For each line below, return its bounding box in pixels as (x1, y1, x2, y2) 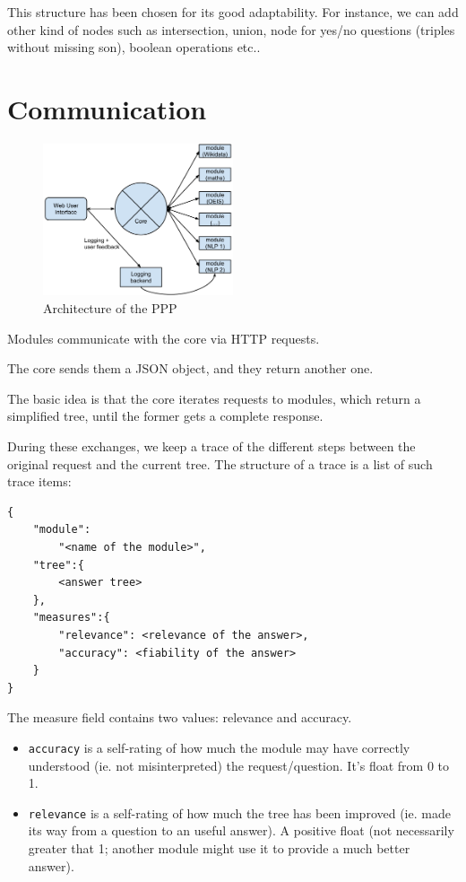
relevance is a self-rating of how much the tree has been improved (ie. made (28, 803, 451, 822)
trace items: (7, 472, 72, 491)
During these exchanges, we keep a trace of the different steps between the (7, 436, 416, 455)
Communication (7, 90, 207, 127)
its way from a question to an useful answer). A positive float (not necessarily (28, 821, 454, 840)
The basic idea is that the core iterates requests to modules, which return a (7, 389, 421, 407)
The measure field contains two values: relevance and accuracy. (7, 708, 352, 727)
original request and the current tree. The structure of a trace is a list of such (7, 454, 433, 473)
